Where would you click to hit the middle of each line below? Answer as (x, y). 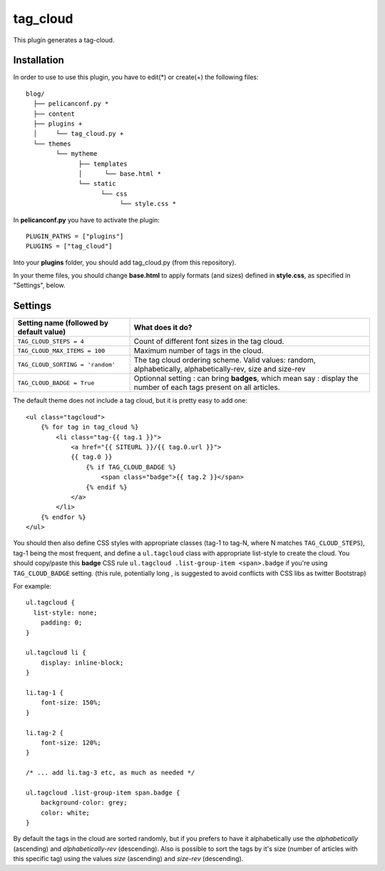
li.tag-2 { (45, 733)
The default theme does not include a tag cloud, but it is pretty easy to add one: (130, 401)
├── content (54, 114)
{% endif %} (107, 487)
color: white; (65, 812)
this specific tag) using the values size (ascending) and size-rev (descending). (128, 859)
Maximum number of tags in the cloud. (199, 351)
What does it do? (163, 327)
